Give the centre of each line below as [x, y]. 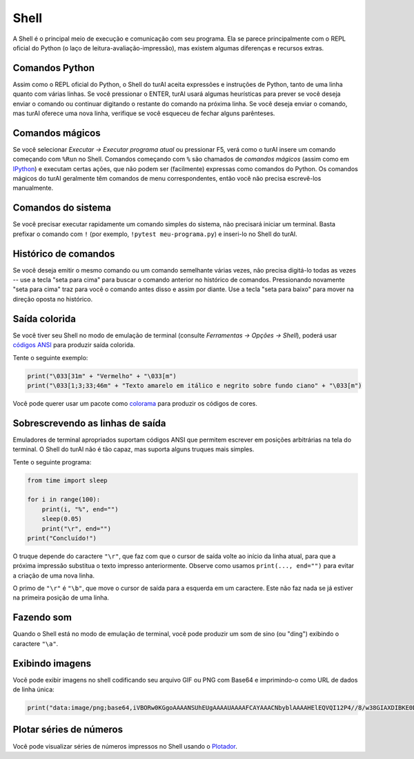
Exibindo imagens [52, 663]
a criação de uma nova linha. [54, 575]
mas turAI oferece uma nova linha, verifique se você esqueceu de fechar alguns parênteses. [144, 113]
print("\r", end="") [77, 529]
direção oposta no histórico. [53, 299]
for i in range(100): [64, 500]
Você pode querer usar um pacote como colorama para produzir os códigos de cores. [135, 403]
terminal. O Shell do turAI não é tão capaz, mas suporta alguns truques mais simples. [134, 449]
